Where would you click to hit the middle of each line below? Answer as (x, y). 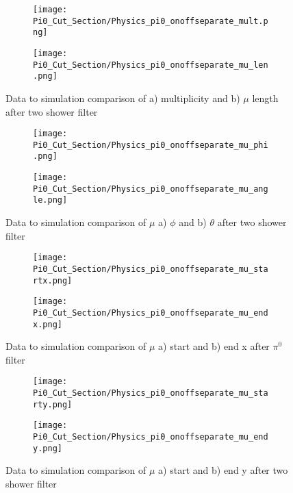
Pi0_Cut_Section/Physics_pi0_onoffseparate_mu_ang (151, 189)
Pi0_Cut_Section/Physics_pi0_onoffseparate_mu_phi (151, 145)
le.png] (50, 200)
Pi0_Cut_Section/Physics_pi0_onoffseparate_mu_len (151, 65)
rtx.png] (53, 280)
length (265, 98)
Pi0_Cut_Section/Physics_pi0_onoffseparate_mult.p (151, 21)
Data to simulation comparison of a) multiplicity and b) (123, 98)
